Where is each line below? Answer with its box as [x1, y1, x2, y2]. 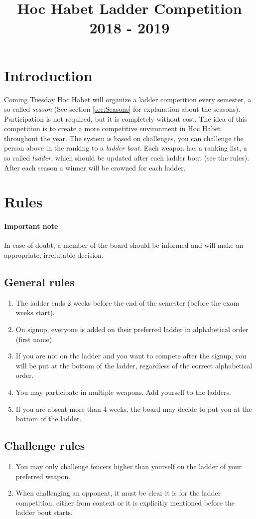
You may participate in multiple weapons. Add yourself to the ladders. [15, 386, 231, 397]
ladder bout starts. [15, 507, 73, 518]
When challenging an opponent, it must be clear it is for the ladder [15, 488, 221, 498]
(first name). [15, 334, 54, 344]
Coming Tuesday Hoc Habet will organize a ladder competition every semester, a [4, 94, 252, 104]
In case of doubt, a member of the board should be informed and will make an [4, 240, 244, 250]
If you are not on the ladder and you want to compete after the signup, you [15, 350, 247, 361]
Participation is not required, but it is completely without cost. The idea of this [4, 113, 248, 124]
